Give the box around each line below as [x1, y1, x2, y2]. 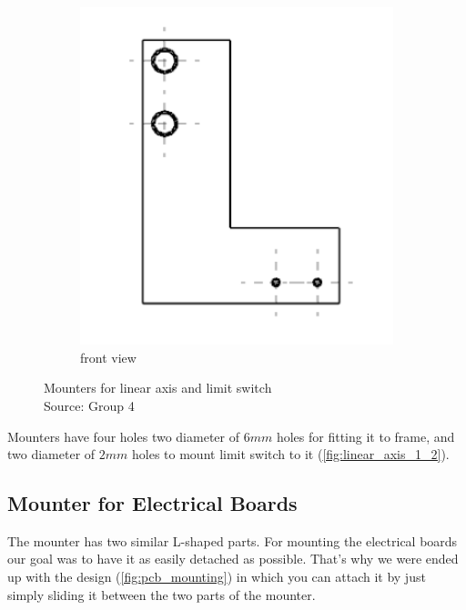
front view [80, 347, 137, 366]
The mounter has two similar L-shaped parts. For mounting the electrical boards [7, 531, 458, 550]
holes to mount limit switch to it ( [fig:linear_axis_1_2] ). [132, 445, 450, 464]
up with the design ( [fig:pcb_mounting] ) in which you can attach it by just [7, 567, 426, 586]
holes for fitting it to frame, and [276, 426, 455, 445]
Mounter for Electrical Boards [7, 489, 298, 517]
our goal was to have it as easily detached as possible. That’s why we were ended [7, 549, 459, 568]
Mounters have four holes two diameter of [7, 426, 239, 445]
